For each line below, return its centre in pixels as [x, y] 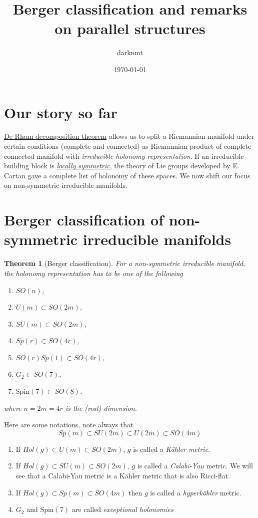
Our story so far [61, 112]
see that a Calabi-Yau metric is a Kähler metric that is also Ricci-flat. [123, 476]
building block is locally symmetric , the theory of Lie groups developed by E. [122, 166]
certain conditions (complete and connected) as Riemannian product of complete [128, 146]
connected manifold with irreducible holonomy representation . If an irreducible [124, 156]
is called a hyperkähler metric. [196, 492]
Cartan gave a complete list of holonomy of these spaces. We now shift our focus [127, 175]
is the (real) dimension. [101, 408]
